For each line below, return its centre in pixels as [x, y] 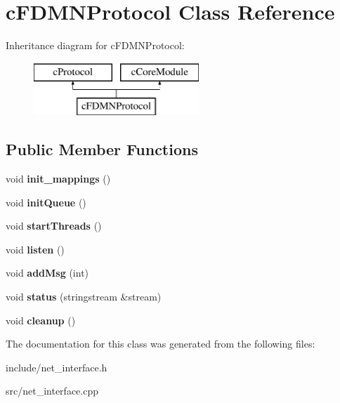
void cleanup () [41, 320]
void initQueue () [46, 202]
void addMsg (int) [47, 273]
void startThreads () [54, 226]
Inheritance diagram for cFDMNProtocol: [95, 45]
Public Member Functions [102, 149]
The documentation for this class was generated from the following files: [161, 344]
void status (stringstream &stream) [84, 297]
